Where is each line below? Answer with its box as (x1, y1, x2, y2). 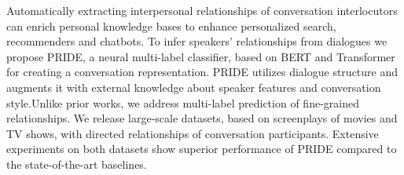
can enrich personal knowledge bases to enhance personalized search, (6, 17, 336, 34)
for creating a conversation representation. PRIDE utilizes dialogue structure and (6, 64, 398, 80)
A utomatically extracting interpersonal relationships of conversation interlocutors (6, 2, 398, 18)
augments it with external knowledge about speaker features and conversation (6, 78, 381, 95)
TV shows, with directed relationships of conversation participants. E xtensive (6, 125, 379, 141)
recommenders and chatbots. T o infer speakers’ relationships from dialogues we (6, 33, 387, 49)
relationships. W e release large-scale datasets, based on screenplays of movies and (6, 110, 398, 126)
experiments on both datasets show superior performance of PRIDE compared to (6, 140, 397, 157)
